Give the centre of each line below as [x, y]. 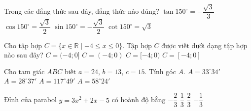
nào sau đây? [24, 55]
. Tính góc [160, 71]
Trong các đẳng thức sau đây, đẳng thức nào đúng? [82, 11]
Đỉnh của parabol [30, 99]
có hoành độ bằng [139, 99]
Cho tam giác [24, 71]
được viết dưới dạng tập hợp [204, 45]
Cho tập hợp [23, 45]
